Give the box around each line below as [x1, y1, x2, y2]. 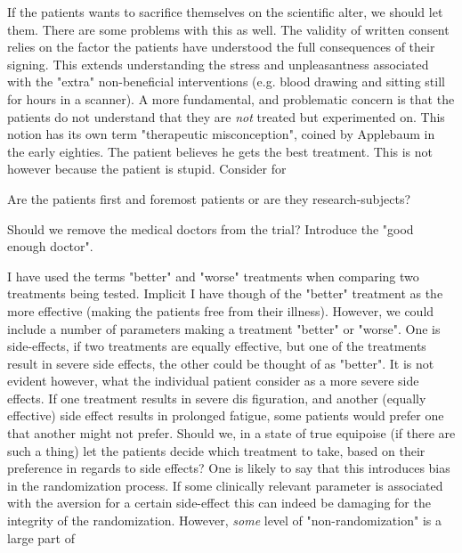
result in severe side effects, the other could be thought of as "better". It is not [7, 354, 434, 372]
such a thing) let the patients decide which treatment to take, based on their [7, 441, 426, 459]
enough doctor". [7, 237, 93, 256]
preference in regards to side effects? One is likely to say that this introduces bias [7, 459, 450, 477]
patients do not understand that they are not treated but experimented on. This [7, 107, 445, 126]
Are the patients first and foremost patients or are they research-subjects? [7, 189, 411, 207]
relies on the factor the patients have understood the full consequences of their [7, 37, 435, 56]
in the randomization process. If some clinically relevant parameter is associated [7, 476, 443, 494]
